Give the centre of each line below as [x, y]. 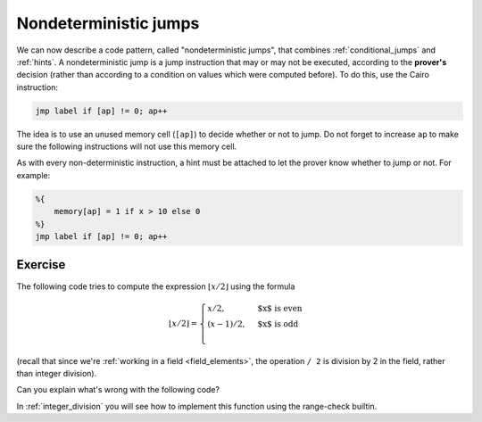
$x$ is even [280, 308]
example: [33, 175]
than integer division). [57, 373]
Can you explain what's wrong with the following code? [118, 390]
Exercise [41, 265]
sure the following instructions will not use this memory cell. [127, 146]
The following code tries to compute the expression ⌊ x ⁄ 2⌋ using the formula [156, 286]
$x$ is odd [278, 324]
